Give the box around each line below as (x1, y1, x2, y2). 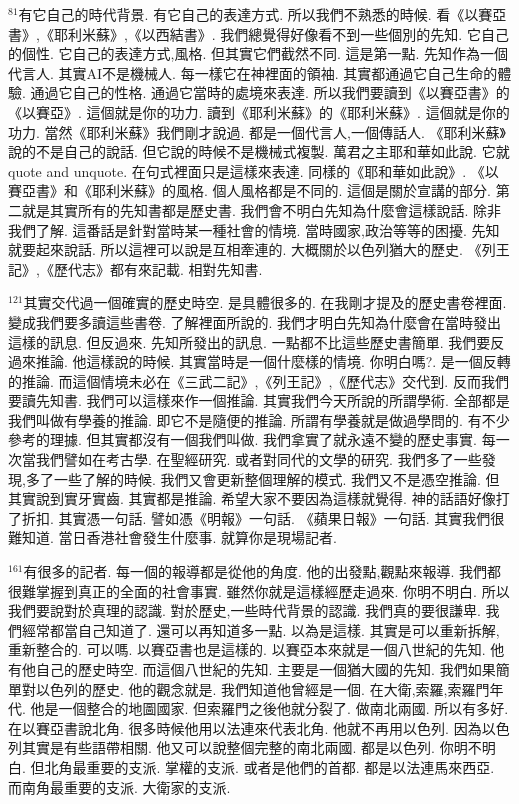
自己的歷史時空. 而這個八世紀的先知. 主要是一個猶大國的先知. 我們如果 (35, 659, 496, 679)
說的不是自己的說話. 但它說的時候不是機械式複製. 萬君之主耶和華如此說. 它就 (8, 141, 510, 162)
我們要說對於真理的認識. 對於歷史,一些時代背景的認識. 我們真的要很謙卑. (8, 600, 481, 621)
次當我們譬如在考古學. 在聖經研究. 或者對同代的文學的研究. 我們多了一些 (8, 449, 482, 470)
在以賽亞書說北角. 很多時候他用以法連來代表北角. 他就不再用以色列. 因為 (8, 717, 482, 738)
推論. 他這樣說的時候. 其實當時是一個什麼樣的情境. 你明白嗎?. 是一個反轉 (35, 351, 511, 372)
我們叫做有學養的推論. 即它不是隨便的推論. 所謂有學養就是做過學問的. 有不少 (8, 409, 510, 430)
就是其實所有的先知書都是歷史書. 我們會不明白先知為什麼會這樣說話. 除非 (21, 199, 502, 220)
